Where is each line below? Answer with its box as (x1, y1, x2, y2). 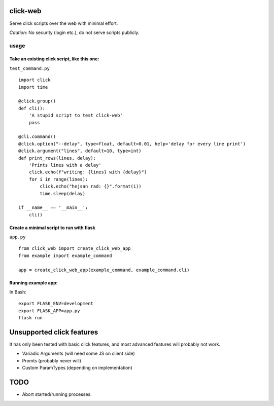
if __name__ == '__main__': (18, 205, 88, 210)
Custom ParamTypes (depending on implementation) (22, 365, 133, 371)
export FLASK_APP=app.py (18, 308, 80, 314)
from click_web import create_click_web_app (18, 246, 131, 251)
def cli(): (18, 105, 46, 111)
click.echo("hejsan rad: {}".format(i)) (40, 183, 142, 190)
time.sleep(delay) (40, 191, 86, 196)
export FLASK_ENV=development (18, 301, 94, 307)
